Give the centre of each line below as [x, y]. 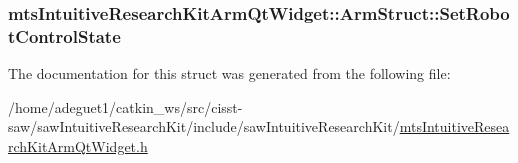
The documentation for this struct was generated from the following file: [229, 73]
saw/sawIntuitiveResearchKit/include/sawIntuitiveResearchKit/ [204, 126]
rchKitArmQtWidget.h [78, 145]
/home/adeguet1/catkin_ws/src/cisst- [125, 106]
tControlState [64, 35]
